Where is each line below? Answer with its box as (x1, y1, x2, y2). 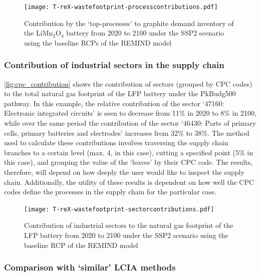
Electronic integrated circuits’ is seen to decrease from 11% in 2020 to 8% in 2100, (4, 108, 256, 118)
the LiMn (24, 28, 53, 38)
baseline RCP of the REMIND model (24, 239, 138, 250)
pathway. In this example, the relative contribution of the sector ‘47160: (4, 98, 224, 108)
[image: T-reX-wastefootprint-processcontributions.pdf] (24, 4, 218, 11)
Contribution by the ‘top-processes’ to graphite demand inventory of (24, 18, 234, 28)
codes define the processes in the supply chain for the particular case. (4, 186, 217, 197)
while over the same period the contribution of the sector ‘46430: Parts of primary (4, 118, 256, 128)
